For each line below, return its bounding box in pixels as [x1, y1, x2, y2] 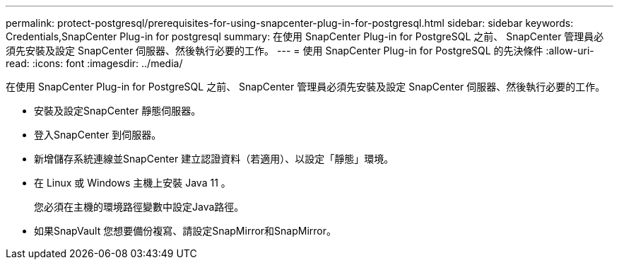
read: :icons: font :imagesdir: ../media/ [6, 57, 183, 69]
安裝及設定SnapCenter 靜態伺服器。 [34, 105, 201, 117]
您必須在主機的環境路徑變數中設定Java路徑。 [34, 201, 244, 213]
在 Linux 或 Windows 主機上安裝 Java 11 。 [34, 177, 231, 189]
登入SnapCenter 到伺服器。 [34, 129, 162, 141]
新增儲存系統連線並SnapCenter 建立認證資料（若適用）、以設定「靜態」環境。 [34, 153, 394, 165]
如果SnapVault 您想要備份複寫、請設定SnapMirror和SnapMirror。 [34, 225, 337, 237]
